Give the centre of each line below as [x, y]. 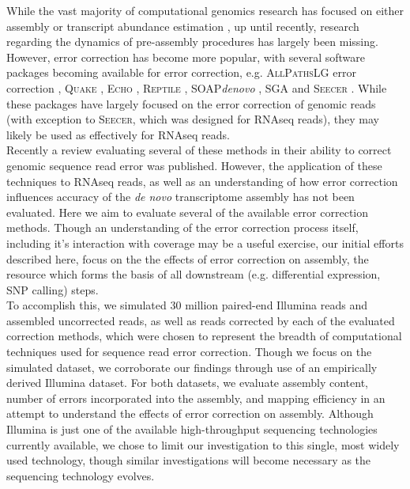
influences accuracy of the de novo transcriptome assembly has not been [181, 197]
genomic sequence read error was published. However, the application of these [194, 165]
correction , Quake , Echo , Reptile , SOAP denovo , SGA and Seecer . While [197, 87]
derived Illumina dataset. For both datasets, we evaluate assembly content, [187, 383]
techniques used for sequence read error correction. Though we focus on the [189, 352]
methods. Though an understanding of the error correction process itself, [182, 227]
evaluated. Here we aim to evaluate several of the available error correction [188, 212]
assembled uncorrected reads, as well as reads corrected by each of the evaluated [201, 320]
